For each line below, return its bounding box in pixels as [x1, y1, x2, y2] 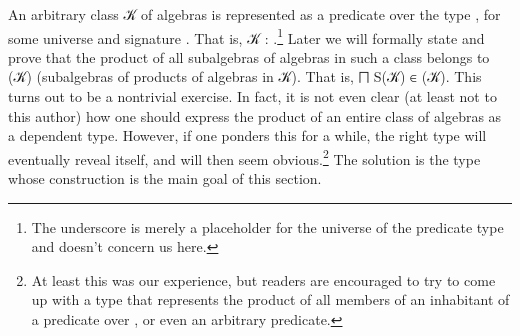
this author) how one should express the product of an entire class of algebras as [8, 105, 502, 126]
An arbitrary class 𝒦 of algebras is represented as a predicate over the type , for [8, 4, 501, 24]
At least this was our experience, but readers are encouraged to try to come [31, 269, 496, 290]
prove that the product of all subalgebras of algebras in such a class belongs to [8, 46, 490, 67]
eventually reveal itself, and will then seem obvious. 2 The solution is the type [8, 145, 481, 169]
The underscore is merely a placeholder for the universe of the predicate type [31, 216, 504, 237]
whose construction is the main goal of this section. [8, 168, 322, 189]
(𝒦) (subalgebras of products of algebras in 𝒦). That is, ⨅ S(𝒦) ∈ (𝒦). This [8, 66, 482, 87]
